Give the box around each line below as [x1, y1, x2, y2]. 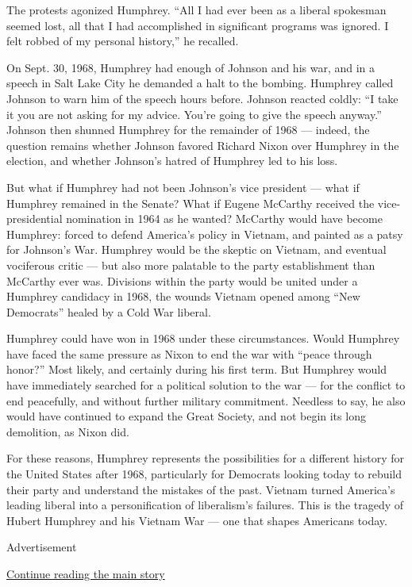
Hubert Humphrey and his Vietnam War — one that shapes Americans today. [6, 512, 387, 528]
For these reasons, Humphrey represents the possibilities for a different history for [6, 450, 404, 466]
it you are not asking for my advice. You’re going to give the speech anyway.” [6, 106, 382, 122]
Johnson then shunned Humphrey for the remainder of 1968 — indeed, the [6, 121, 370, 138]
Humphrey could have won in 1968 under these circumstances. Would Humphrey [6, 330, 400, 347]
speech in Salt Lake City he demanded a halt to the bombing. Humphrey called [6, 75, 394, 91]
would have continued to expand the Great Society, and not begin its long [6, 408, 366, 424]
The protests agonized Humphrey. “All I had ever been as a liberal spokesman [6, 2, 387, 17]
